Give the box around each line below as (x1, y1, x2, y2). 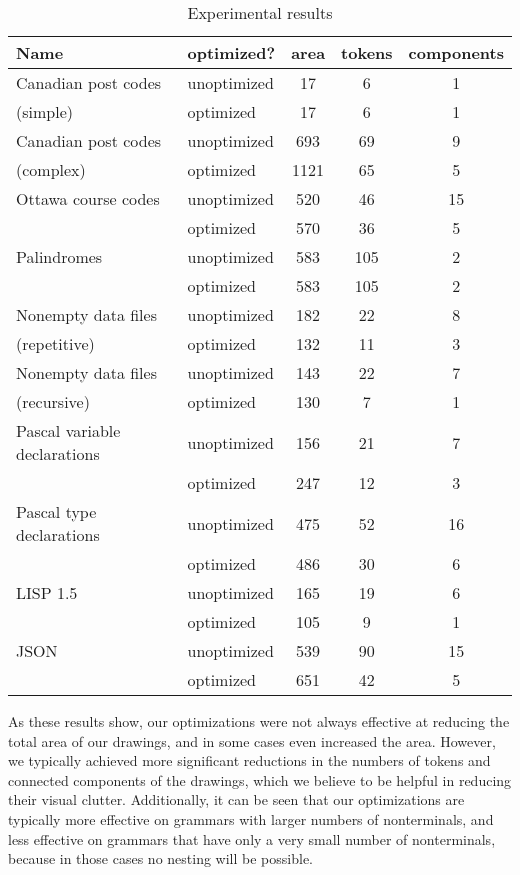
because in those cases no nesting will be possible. (8, 848, 314, 869)
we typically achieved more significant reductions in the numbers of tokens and (8, 750, 491, 771)
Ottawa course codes (16, 187, 160, 210)
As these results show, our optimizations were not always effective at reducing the (8, 711, 510, 731)
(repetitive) (16, 332, 95, 355)
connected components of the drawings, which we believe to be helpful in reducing (8, 769, 512, 790)
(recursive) (16, 390, 90, 413)
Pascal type (16, 500, 97, 523)
